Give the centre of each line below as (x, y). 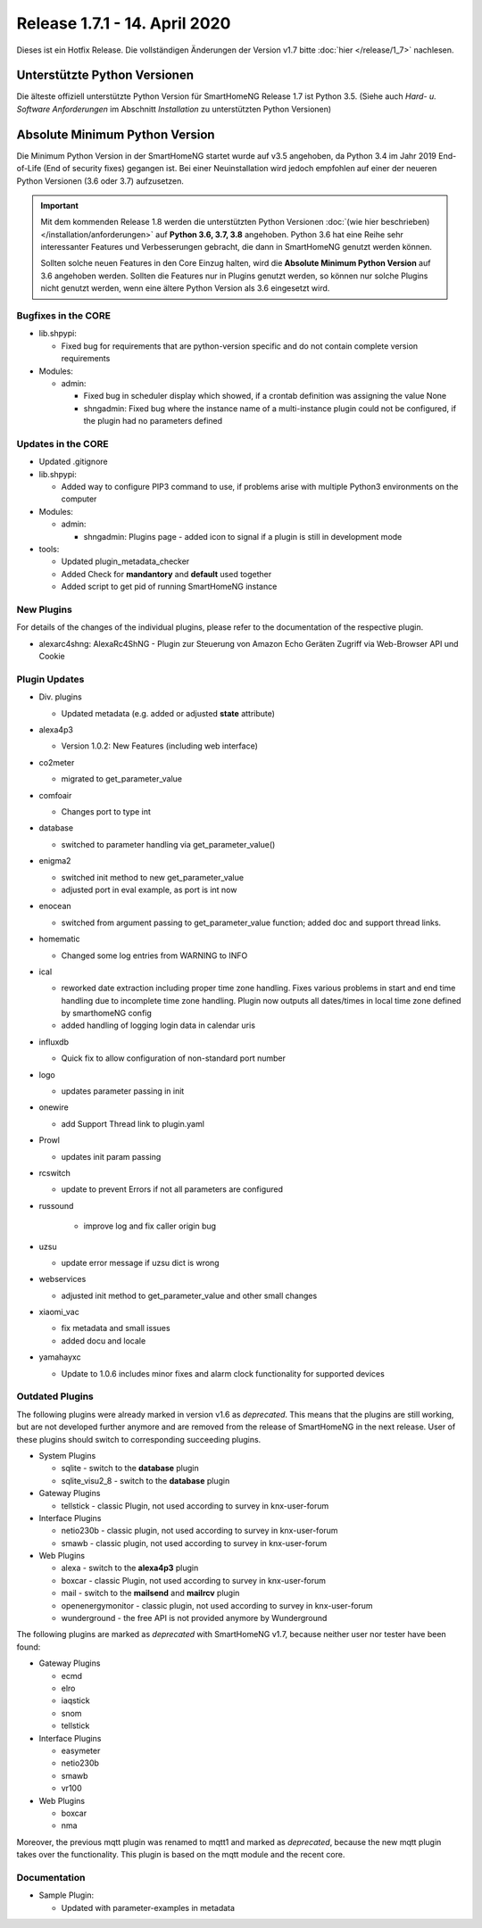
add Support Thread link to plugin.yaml (133, 1123)
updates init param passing (111, 1156)
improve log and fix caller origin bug (150, 1226)
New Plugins (45, 609)
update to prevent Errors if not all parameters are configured (172, 1189)
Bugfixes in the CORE (64, 316)
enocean (55, 906)
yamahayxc (60, 1357)
